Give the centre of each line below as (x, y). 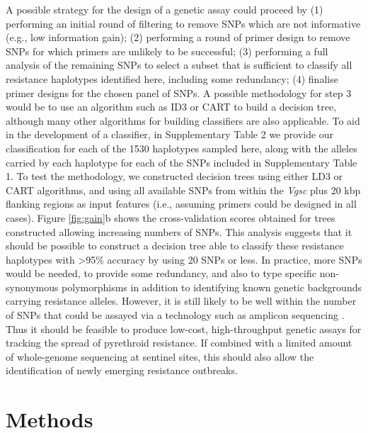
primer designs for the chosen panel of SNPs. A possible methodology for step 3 (179, 92)
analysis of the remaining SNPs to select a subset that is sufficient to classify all (179, 65)
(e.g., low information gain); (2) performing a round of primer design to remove (178, 37)
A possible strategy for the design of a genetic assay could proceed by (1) (165, 9)
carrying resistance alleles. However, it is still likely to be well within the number (181, 301)
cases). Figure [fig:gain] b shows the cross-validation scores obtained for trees (171, 217)
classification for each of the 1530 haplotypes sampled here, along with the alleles (182, 148)
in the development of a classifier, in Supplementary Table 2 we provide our (170, 134)
